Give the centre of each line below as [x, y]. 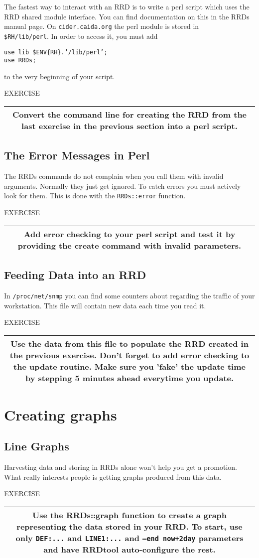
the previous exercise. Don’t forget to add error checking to [129, 355]
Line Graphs [37, 446]
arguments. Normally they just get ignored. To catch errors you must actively [123, 186]
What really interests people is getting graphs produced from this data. [113, 477]
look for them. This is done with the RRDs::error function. [95, 196]
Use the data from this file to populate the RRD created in [129, 343]
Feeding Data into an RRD [75, 275]
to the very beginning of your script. [60, 76]
